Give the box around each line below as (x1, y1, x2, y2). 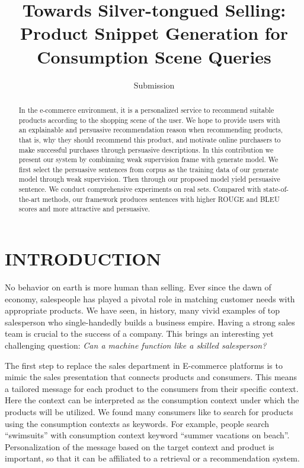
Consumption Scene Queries (37, 44, 271, 68)
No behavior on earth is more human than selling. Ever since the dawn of (5, 281, 271, 293)
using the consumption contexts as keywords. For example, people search (5, 417, 270, 429)
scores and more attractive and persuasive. (18, 204, 151, 214)
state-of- (263, 184, 289, 194)
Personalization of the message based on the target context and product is (5, 440, 274, 453)
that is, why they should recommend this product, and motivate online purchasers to (18, 134, 281, 144)
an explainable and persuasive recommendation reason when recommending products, (18, 125, 283, 135)
